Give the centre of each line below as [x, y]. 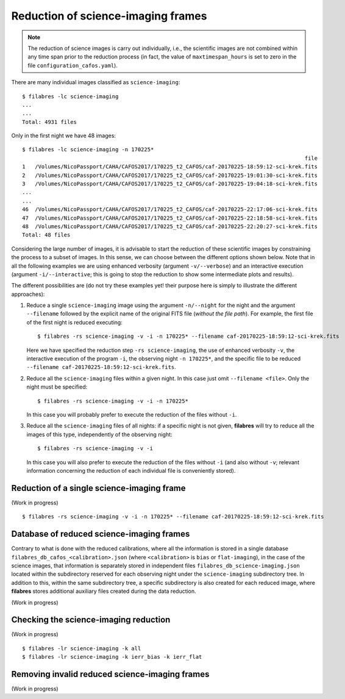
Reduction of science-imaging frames [109, 16]
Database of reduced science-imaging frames [101, 534]
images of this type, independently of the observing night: [100, 434]
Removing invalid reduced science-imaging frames [110, 674]
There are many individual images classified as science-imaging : [96, 82]
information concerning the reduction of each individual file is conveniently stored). [131, 470]
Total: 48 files [46, 235]
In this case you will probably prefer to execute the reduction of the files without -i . [132, 414]
